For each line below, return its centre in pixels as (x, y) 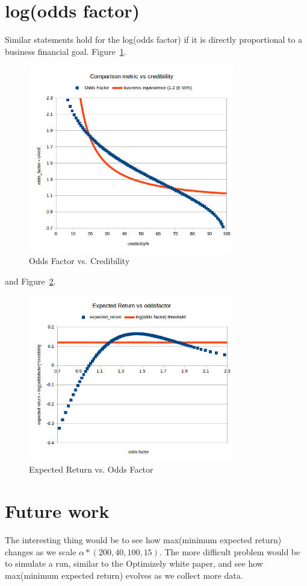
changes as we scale (41, 551)
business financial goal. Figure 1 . (66, 51)
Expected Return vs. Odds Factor (91, 469)
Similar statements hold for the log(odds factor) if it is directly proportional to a (154, 39)
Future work (57, 511)
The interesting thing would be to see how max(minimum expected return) (143, 539)
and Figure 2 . (30, 281)
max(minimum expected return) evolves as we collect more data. (124, 575)
